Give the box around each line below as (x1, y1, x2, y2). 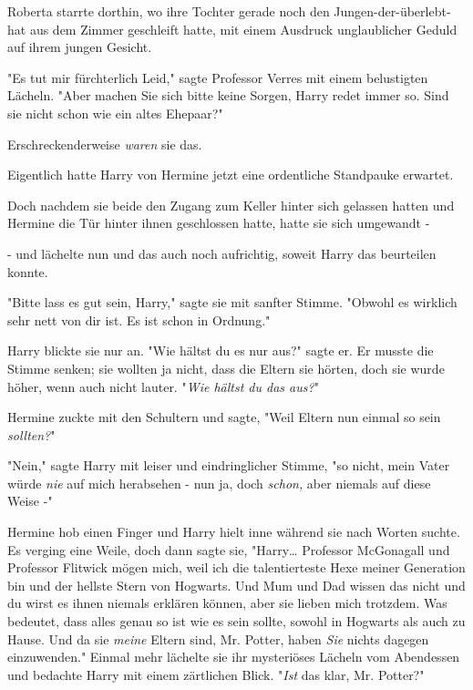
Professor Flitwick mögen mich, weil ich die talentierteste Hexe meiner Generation (7, 558, 466, 577)
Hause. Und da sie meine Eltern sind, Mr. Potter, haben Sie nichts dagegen (7, 629, 429, 648)
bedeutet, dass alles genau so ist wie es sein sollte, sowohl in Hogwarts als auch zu (7, 612, 466, 631)
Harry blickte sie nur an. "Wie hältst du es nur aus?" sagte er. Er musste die (7, 341, 434, 360)
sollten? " (7, 425, 56, 444)
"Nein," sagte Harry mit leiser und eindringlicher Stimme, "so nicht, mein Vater (7, 456, 450, 475)
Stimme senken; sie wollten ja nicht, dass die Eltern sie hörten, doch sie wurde (7, 358, 445, 377)
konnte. (7, 262, 48, 281)
